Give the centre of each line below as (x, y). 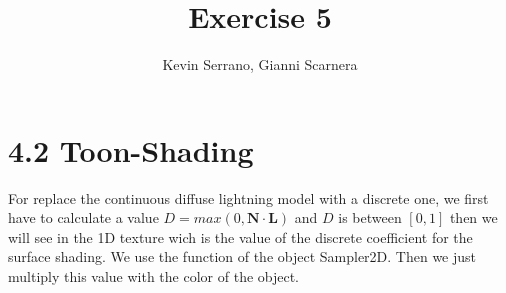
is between (370, 217)
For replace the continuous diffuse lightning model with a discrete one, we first (248, 197)
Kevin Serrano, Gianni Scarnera (260, 64)
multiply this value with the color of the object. (154, 276)
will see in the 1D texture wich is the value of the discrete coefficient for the (240, 236)
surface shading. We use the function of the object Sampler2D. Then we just (242, 256)
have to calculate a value (83, 217)
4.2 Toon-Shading (131, 149)
